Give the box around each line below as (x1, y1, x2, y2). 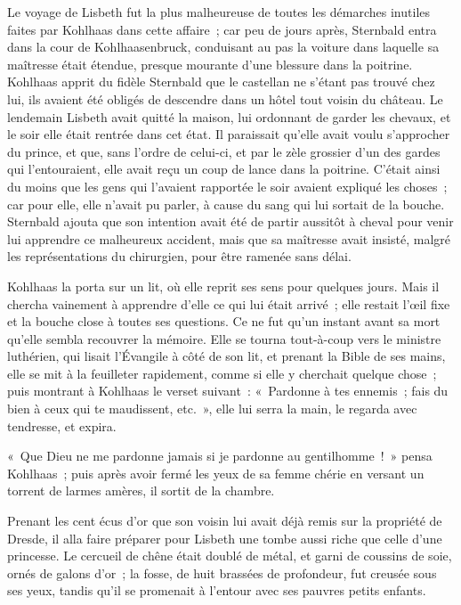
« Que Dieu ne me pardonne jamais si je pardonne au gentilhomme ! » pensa (7, 446, 433, 465)
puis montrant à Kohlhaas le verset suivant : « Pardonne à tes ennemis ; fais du (7, 381, 449, 400)
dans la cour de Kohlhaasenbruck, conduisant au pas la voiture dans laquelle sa (7, 37, 440, 56)
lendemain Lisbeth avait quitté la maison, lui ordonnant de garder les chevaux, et (7, 107, 451, 126)
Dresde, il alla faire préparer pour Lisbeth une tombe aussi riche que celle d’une (7, 528, 442, 547)
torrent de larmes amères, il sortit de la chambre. (7, 481, 275, 500)
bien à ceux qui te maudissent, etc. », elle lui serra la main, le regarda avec (7, 399, 417, 418)
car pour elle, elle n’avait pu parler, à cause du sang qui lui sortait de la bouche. (7, 194, 445, 213)
